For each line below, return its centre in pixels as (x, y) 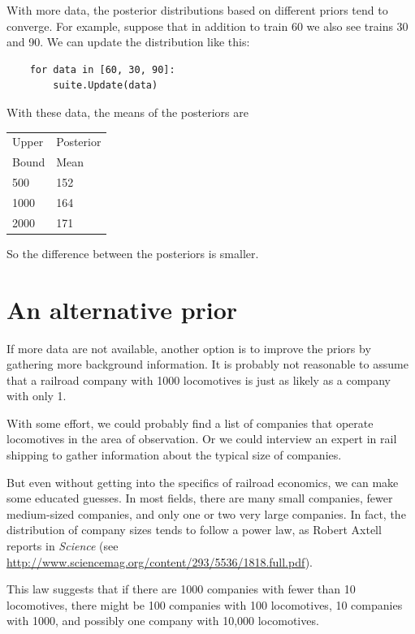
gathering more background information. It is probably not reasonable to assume (207, 364)
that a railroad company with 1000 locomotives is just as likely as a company (199, 380)
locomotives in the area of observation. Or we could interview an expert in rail (202, 439)
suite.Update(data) (106, 86)
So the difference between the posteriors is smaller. (133, 253)
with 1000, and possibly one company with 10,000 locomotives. (163, 621)
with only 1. (37, 396)
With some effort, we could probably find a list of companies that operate (190, 423)
